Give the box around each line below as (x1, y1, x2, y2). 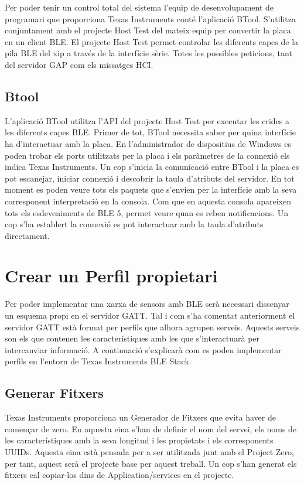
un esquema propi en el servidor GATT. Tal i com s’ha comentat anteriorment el (5, 309, 295, 322)
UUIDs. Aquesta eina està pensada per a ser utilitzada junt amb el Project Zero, (5, 445, 295, 457)
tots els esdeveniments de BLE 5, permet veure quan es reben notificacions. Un (5, 206, 289, 218)
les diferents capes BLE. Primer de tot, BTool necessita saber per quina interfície (5, 126, 296, 138)
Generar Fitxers (5, 384, 104, 402)
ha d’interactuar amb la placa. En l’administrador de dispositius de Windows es (5, 137, 291, 149)
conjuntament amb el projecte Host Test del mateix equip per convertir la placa (5, 24, 291, 36)
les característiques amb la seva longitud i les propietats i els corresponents (5, 434, 274, 446)
